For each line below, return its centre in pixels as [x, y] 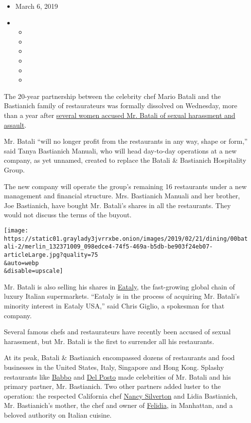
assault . [15, 125]
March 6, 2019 [36, 6]
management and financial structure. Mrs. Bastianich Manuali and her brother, [122, 196]
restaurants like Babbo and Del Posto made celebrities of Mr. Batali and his [117, 376]
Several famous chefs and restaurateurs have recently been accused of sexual [117, 332]
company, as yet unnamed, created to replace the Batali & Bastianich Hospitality [125, 160]
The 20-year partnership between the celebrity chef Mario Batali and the [112, 96]
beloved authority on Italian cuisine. [58, 414]
